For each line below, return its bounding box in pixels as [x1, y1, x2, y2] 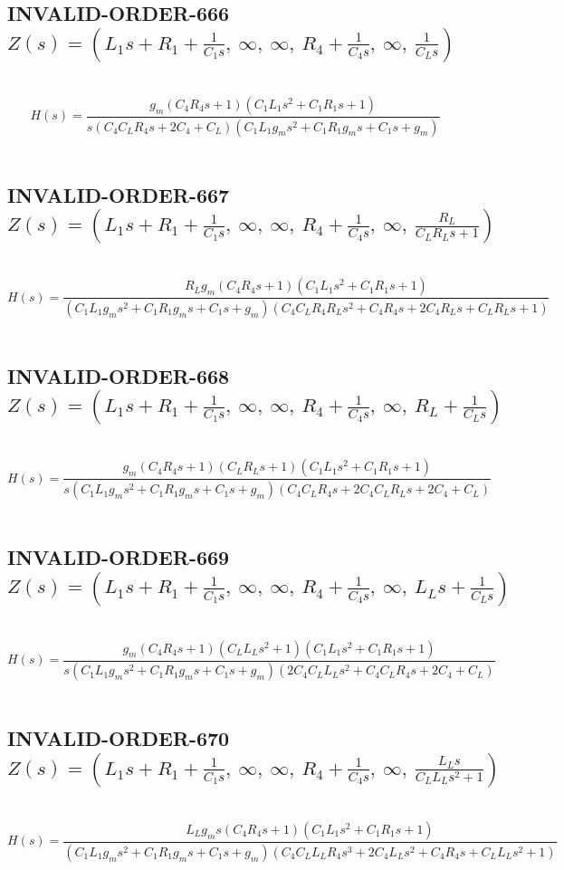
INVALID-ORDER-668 [7, 361, 230, 389]
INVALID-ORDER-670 [7, 724, 230, 752]
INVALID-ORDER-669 [7, 543, 230, 571]
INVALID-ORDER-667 [7, 180, 230, 208]
